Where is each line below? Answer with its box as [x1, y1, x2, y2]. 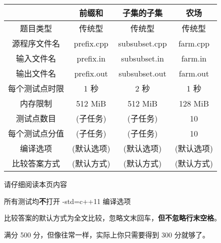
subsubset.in [121, 52, 164, 64]
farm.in [181, 52, 207, 64]
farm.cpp [178, 37, 209, 49]
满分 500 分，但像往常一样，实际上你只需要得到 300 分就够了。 [4, 229, 209, 239]
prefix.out [74, 67, 108, 79]
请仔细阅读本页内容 [4, 179, 67, 189]
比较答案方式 [12, 157, 60, 169]
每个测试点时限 [8, 82, 64, 94]
